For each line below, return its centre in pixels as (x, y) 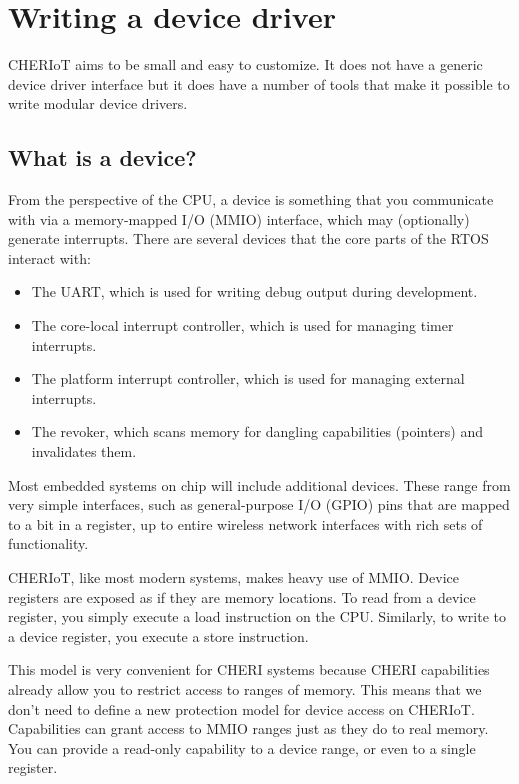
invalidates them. (84, 451)
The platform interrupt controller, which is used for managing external (248, 378)
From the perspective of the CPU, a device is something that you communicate (251, 199)
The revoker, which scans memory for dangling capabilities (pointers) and (257, 431)
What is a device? (102, 157)
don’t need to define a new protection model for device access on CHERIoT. (241, 708)
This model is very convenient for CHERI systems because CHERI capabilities (249, 669)
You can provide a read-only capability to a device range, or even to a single (242, 747)
